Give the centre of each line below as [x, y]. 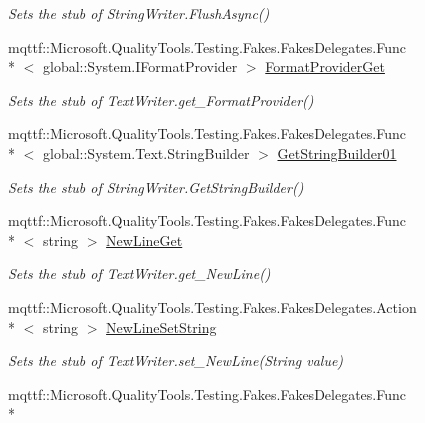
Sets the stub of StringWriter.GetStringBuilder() [156, 186]
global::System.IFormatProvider [140, 66]
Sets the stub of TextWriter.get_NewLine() [139, 273]
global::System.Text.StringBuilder [146, 152]
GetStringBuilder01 [337, 152]
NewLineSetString [161, 326]
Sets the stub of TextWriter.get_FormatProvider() [161, 99]
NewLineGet [144, 239]
